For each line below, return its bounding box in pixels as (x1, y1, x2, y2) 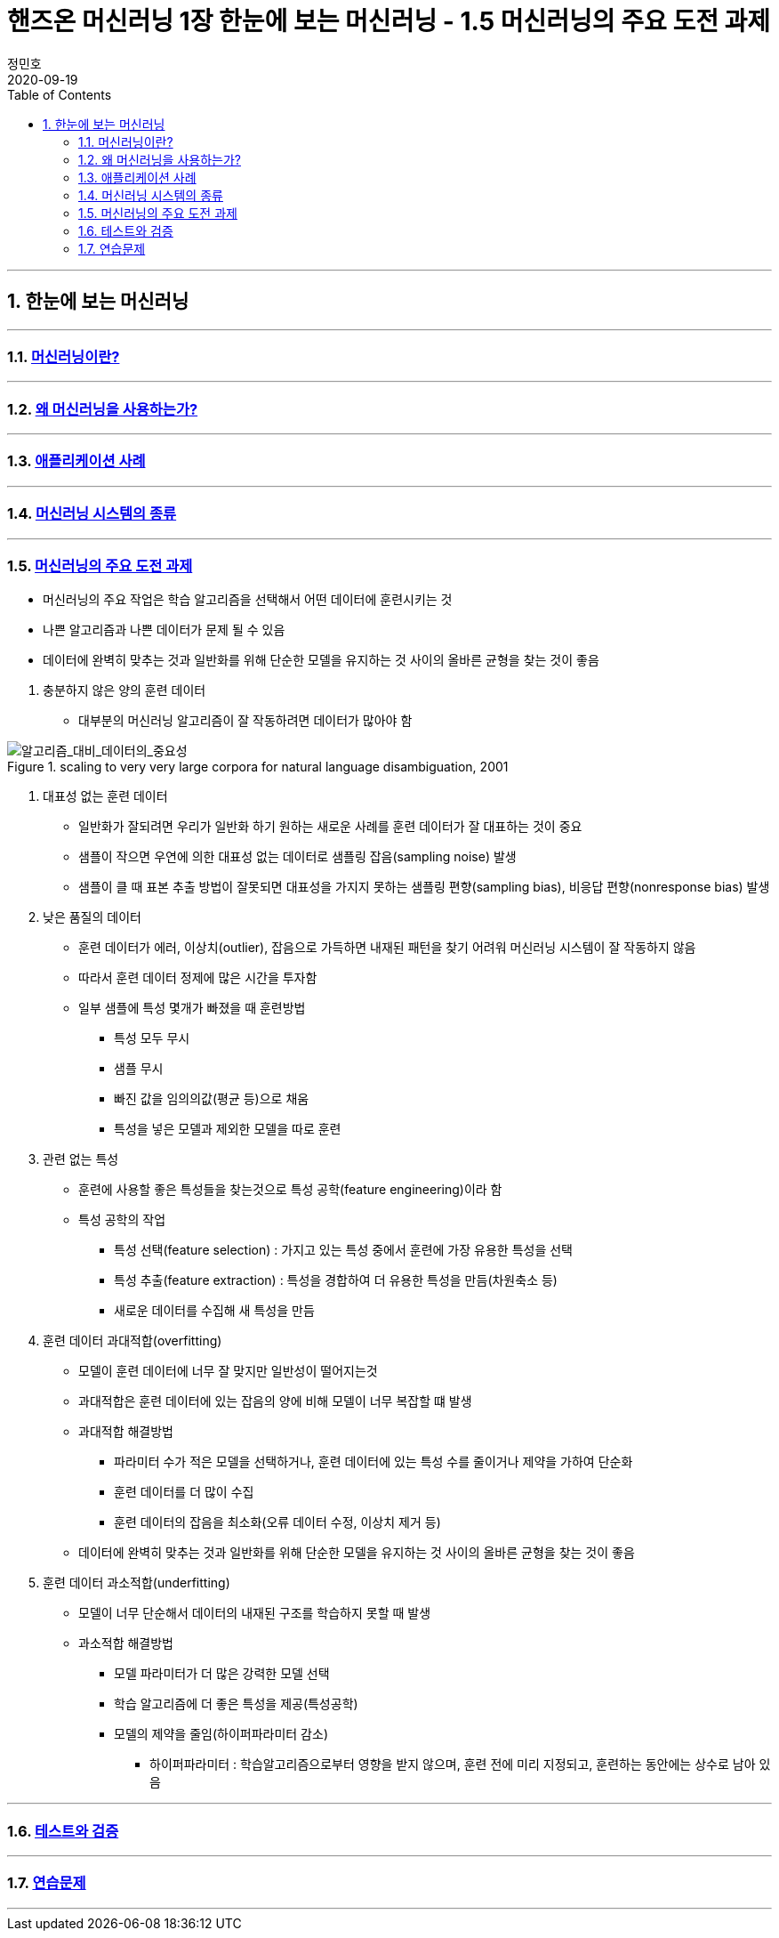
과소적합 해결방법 (78, 1635, 173, 1651)
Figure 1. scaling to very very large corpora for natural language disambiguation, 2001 (7, 759, 509, 775)
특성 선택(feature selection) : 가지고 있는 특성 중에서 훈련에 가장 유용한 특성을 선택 (114, 1242, 573, 1258)
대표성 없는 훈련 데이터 (43, 788, 168, 804)
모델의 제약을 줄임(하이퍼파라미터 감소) (114, 1726, 328, 1742)
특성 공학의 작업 (78, 1212, 166, 1228)
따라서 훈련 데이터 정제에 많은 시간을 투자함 (78, 970, 317, 986)
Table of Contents (7, 86, 112, 102)
